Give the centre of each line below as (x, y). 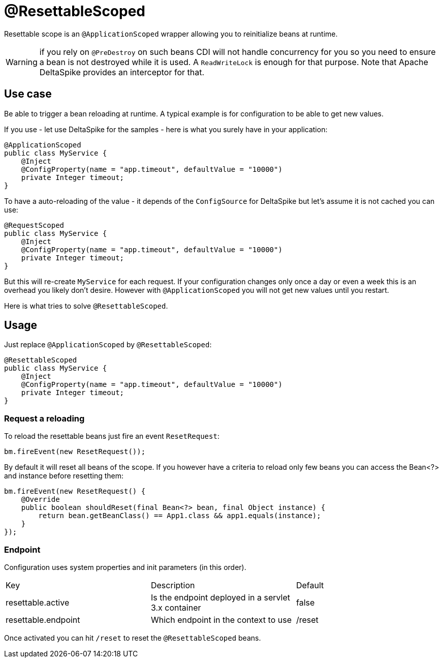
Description (173, 585)
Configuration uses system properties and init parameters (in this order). (125, 567)
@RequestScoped (34, 225)
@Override (40, 500)
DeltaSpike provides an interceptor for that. (122, 72)
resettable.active (38, 602)
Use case (28, 94)
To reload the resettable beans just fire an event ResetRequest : (112, 436)
